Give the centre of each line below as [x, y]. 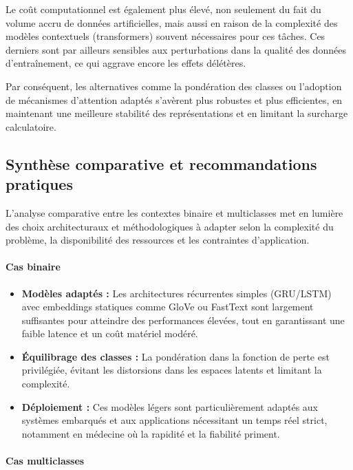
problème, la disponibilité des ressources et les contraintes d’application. [158, 240]
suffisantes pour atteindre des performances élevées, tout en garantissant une [183, 320]
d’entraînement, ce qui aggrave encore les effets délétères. [126, 63]
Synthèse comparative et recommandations [161, 163]
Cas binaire [33, 267]
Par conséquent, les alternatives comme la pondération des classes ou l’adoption [174, 86]
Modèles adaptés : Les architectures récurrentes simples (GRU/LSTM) [176, 293]
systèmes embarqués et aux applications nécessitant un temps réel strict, [174, 420]
